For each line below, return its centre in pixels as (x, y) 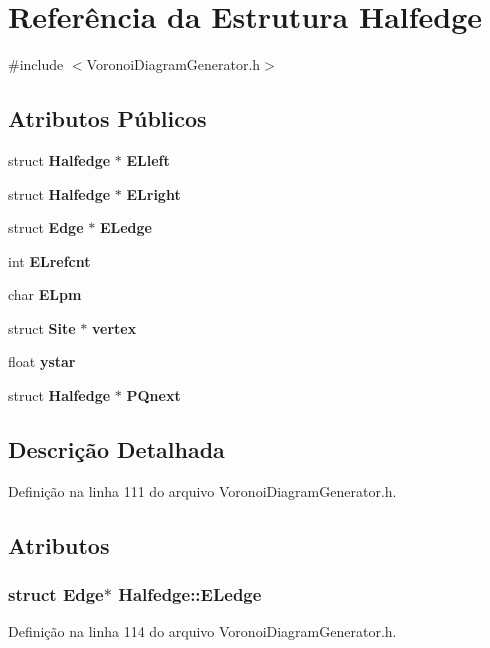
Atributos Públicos (107, 118)
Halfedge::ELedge (190, 594)
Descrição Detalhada (116, 449)
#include (36, 64)
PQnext (153, 395)
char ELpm (45, 294)
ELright (153, 193)
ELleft (148, 159)
